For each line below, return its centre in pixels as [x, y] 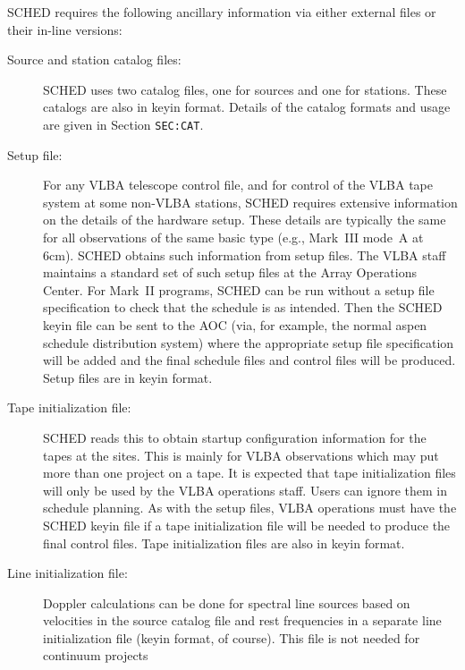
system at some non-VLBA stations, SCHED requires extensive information [250, 202]
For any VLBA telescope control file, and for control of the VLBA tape [238, 185]
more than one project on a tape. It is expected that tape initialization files [249, 473]
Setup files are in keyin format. [128, 377]
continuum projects [96, 655]
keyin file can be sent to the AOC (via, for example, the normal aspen [235, 324]
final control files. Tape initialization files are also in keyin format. [224, 543]
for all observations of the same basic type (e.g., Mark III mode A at [233, 237]
